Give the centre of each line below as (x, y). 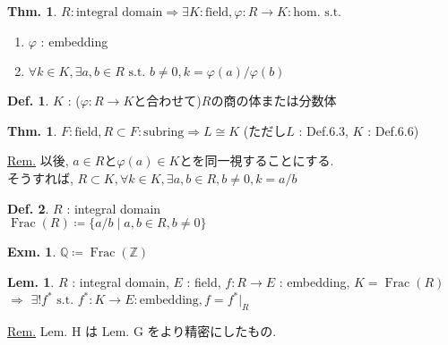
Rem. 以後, (38, 160)
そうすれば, (40, 177)
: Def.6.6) (393, 130)
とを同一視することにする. (257, 160)
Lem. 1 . (31, 281)
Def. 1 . (28, 101)
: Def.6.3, (323, 130)
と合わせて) (168, 101)
